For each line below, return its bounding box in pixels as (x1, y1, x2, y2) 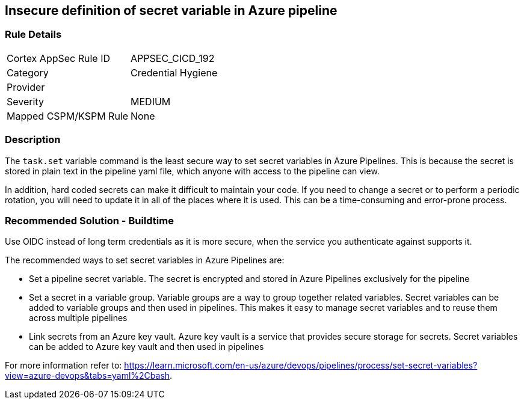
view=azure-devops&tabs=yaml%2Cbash (5, 370, 170, 381)
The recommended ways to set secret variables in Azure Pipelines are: (5, 255, 285, 266)
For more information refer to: (5, 360, 122, 371)
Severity (7, 95, 44, 108)
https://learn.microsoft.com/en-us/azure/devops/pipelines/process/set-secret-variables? (124, 360, 478, 371)
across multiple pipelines (29, 313, 128, 323)
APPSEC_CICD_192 (131, 52, 215, 64)
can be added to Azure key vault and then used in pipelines (29, 341, 264, 352)
